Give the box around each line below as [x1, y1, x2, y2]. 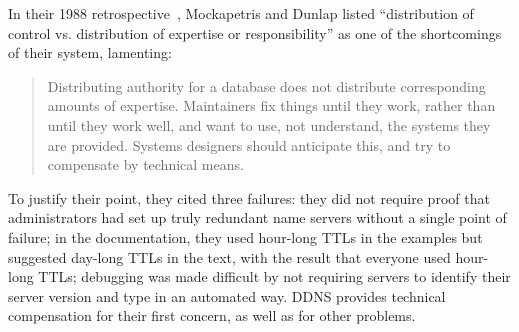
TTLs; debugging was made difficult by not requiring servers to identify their [38, 266, 511, 287]
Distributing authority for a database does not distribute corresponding [47, 75, 486, 96]
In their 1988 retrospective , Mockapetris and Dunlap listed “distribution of [8, 3, 474, 23]
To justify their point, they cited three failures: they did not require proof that [8, 187, 490, 208]
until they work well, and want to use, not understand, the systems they [47, 114, 491, 135]
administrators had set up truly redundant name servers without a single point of [8, 207, 507, 228]
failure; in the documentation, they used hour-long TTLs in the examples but [8, 226, 483, 247]
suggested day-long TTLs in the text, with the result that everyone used [8, 246, 451, 267]
